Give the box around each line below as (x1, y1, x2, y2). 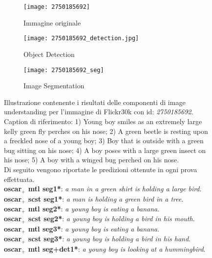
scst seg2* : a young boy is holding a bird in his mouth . (28, 213, 195, 224)
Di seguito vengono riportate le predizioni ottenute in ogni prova (4, 164, 197, 174)
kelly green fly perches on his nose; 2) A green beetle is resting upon (4, 126, 208, 136)
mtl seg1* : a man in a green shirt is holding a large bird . (28, 183, 202, 194)
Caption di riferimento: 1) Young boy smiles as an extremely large (4, 116, 202, 126)
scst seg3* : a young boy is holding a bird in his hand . (28, 233, 191, 244)
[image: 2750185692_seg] (23, 66, 104, 74)
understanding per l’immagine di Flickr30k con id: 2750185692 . (4, 106, 193, 117)
